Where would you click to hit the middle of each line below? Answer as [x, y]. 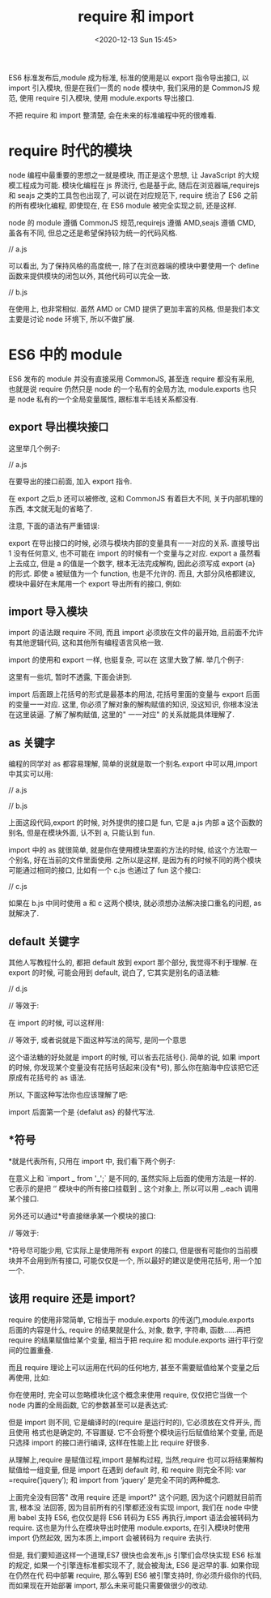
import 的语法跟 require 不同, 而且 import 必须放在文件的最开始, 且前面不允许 [136, 633]
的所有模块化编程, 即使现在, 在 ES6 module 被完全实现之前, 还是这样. [123, 205]
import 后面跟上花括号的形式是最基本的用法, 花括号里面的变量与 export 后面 [134, 694]
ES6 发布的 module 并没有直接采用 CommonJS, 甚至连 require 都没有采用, [131, 379]
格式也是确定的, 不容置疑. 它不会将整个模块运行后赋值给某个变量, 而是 [147, 1432]
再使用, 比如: [30, 1377]
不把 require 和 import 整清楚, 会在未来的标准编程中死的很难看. [112, 115]
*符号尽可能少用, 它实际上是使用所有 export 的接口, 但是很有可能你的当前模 [133, 1250]
